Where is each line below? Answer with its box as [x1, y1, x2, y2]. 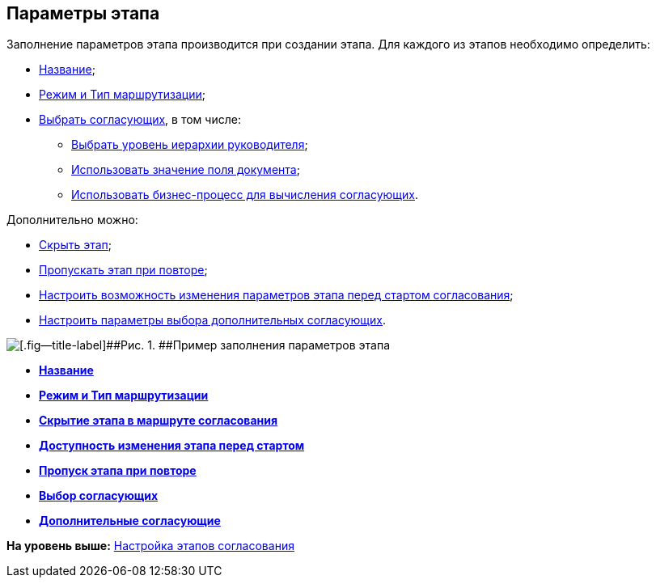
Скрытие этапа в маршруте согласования [39, 413, 278, 428]
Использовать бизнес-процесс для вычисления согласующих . [71, 188, 419, 202]
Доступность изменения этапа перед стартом [39, 438, 305, 453]
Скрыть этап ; [39, 238, 112, 252]
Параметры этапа [6, 3, 160, 23]
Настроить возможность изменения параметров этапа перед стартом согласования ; [39, 288, 514, 303]
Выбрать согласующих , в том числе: [39, 112, 241, 127]
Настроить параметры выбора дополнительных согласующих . [39, 313, 387, 328]
